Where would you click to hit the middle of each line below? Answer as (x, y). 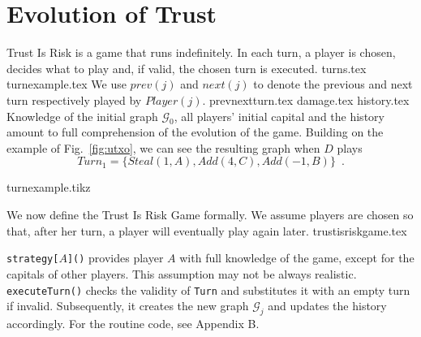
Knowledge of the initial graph (82, 116)
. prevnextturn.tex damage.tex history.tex (306, 99)
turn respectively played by (74, 99)
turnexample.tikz (49, 187)
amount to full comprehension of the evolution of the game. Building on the (195, 132)
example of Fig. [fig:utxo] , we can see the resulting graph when (163, 147)
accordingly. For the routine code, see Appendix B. (133, 323)
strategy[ (33, 259)
